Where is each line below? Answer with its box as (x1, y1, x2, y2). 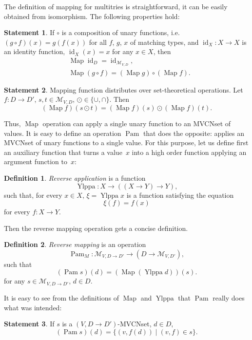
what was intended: (4, 302, 62, 312)
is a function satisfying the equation (126, 189, 234, 200)
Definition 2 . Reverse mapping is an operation (4, 239, 146, 249)
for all (89, 37, 107, 47)
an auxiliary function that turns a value (4, 147, 122, 157)
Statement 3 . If (4, 319, 55, 329)
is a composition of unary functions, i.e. (61, 27, 180, 38)
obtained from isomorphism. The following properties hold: (4, 11, 180, 21)
